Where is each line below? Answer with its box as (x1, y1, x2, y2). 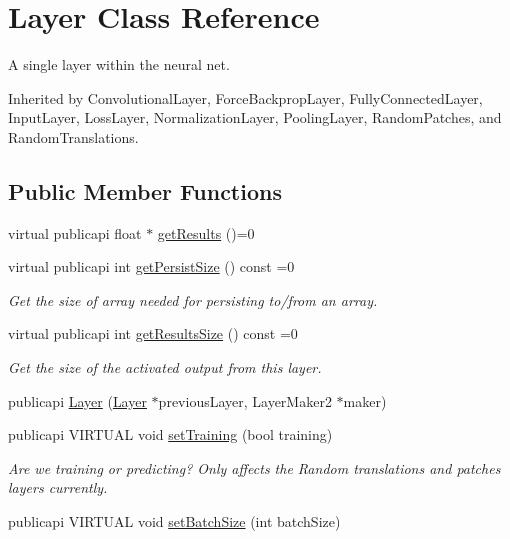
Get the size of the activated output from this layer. (8, 357, 322, 378)
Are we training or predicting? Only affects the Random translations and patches (8, 457, 501, 478)
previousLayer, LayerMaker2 (158, 390, 332, 411)
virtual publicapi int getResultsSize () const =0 (8, 323, 298, 344)
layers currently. (8, 477, 108, 498)
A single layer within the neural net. (8, 54, 230, 75)
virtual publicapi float (8, 222, 142, 243)
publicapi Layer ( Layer (8, 390, 147, 411)
